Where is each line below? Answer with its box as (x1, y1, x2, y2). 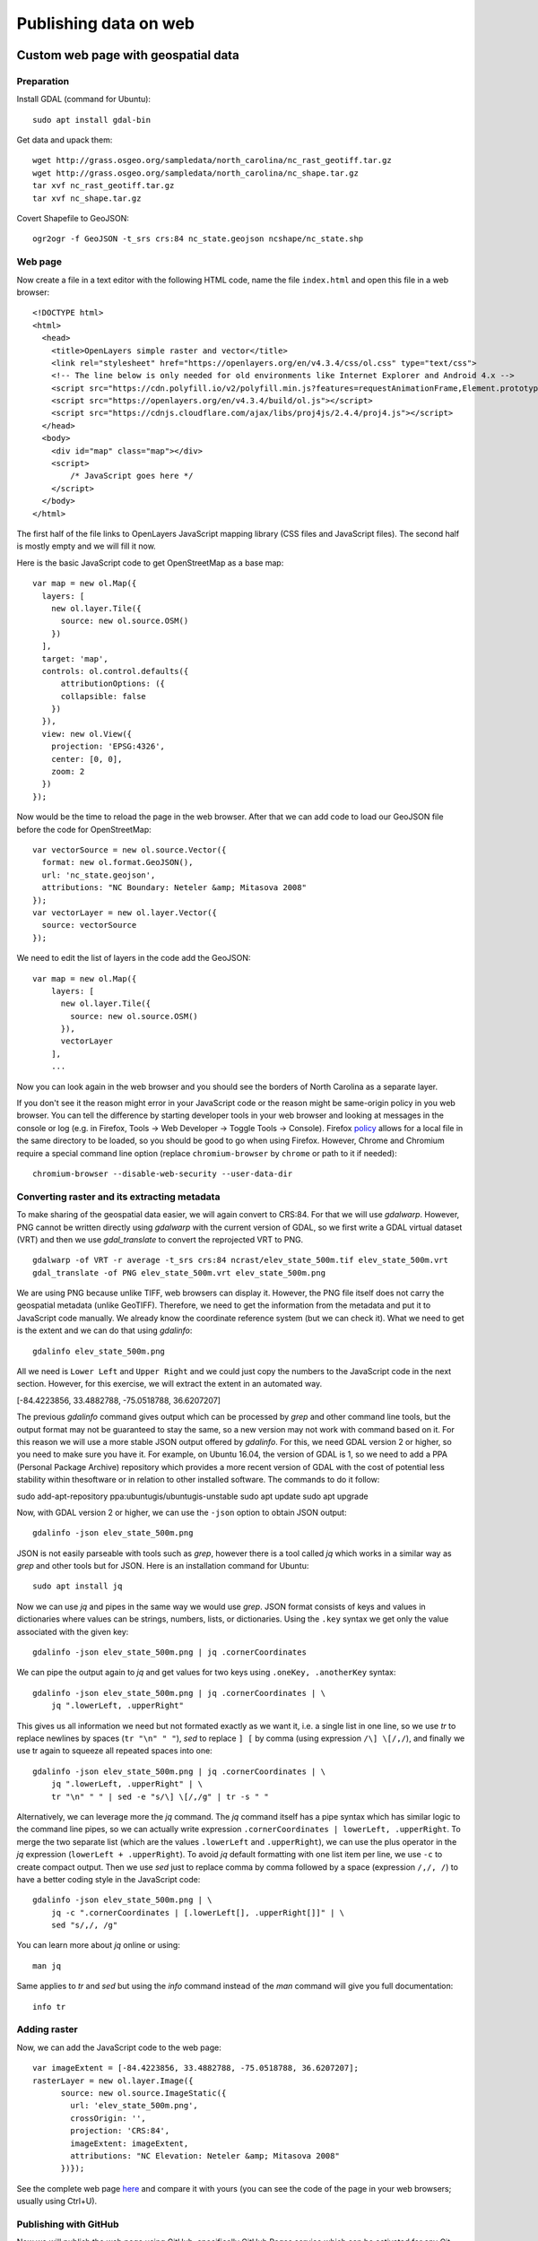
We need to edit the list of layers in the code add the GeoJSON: (16, 953, 251, 964)
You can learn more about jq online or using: (16, 1940, 181, 1951)
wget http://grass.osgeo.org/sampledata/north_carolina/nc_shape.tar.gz (32, 168, 359, 178)
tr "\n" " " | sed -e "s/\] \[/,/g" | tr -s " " (50, 1791, 269, 1802)
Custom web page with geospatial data (16, 48, 239, 63)
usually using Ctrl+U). (16, 2196, 98, 2207)
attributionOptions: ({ (60, 679, 166, 689)
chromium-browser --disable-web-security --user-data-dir (32, 1168, 293, 1179)
